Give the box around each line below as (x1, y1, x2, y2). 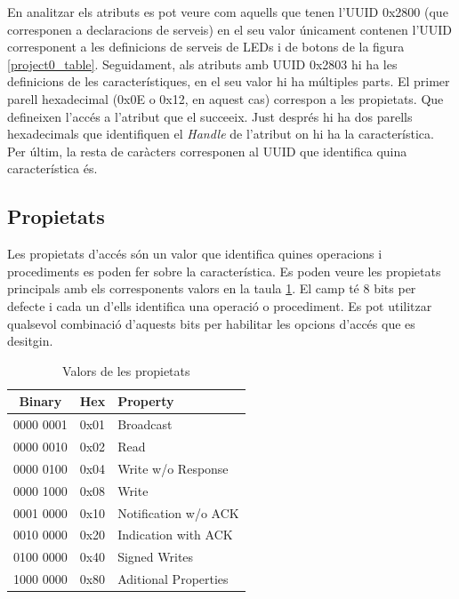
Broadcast (117, 415, 173, 434)
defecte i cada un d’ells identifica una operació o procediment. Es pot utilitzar (7, 296, 432, 315)
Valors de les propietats (62, 361, 190, 379)
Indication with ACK (117, 525, 233, 544)
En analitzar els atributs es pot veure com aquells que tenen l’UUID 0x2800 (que (7, 3, 448, 20)
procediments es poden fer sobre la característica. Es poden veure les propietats (7, 261, 441, 280)
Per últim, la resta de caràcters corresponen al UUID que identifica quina (7, 141, 407, 160)
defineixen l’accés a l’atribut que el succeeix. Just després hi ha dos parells (7, 107, 413, 125)
